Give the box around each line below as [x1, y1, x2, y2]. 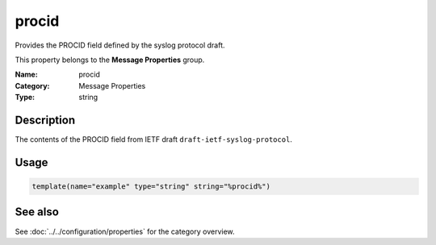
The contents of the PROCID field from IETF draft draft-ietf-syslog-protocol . [15, 135, 292, 144]
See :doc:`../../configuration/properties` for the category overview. [15, 226, 235, 236]
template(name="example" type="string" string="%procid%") [31, 182, 270, 191]
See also [15, 206, 60, 219]
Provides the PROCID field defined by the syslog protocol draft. [15, 40, 225, 50]
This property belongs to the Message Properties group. [15, 55, 205, 64]
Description [15, 113, 76, 127]
